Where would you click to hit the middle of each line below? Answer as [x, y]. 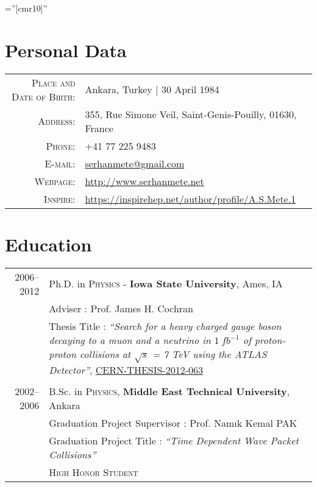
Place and [54, 82]
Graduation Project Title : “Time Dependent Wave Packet [174, 441]
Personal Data [66, 50]
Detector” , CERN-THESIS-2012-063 [126, 370]
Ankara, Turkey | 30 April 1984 [152, 89]
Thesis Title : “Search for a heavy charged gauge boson [165, 326]
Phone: [61, 145]
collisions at [105, 354]
